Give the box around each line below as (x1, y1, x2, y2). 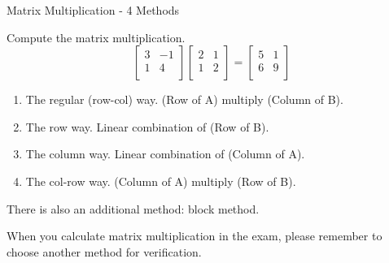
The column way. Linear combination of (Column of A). (25, 145, 305, 162)
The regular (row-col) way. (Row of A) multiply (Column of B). (25, 91, 343, 108)
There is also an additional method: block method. (7, 200, 260, 217)
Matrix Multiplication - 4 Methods (7, 2, 180, 18)
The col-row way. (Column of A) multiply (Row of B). (25, 172, 296, 189)
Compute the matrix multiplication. (7, 28, 186, 45)
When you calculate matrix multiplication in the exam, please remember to (7, 227, 382, 244)
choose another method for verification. (7, 243, 202, 260)
